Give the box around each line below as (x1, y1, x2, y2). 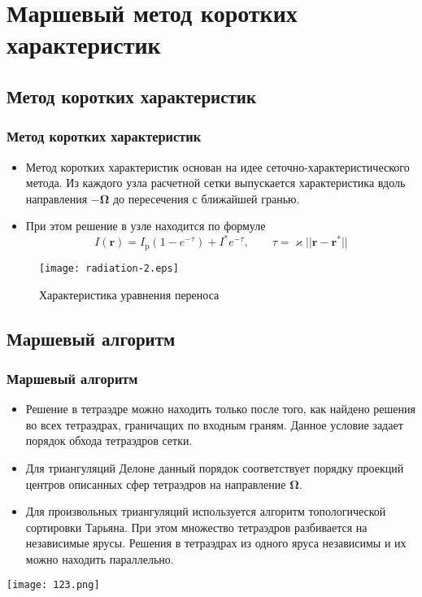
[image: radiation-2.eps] (39, 262, 179, 274)
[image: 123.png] (7, 579, 100, 591)
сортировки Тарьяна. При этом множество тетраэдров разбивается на (25, 518, 368, 535)
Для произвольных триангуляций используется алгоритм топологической (25, 503, 386, 520)
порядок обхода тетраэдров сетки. (25, 432, 193, 449)
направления (25, 190, 88, 207)
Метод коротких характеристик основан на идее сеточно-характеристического (25, 158, 410, 175)
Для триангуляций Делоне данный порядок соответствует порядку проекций (25, 459, 404, 476)
